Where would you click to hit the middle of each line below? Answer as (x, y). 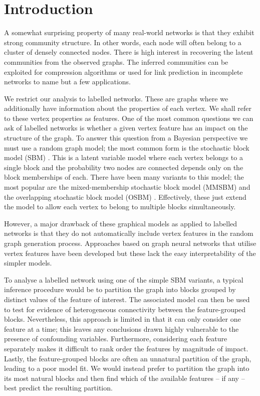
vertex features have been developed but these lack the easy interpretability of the (130, 253)
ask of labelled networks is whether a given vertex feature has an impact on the (126, 128)
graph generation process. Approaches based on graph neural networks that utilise (130, 243)
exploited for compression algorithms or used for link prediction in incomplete (123, 72)
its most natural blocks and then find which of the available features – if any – (124, 378)
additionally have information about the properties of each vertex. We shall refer (128, 108)
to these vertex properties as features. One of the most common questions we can (129, 118)
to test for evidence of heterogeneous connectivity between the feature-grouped (125, 309)
